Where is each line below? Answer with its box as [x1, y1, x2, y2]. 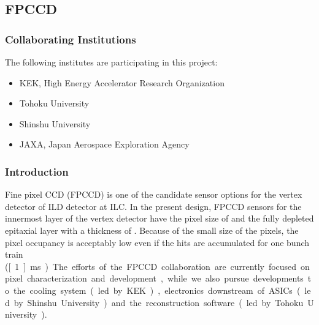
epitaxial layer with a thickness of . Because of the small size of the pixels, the [5, 223, 299, 236]
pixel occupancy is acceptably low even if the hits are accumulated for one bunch [5, 236, 310, 248]
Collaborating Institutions [5, 31, 136, 47]
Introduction [5, 163, 69, 179]
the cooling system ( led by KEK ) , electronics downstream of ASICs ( [13, 283, 301, 296]
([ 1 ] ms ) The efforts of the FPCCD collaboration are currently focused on [5, 260, 310, 272]
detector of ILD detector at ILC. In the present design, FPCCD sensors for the [5, 200, 302, 212]
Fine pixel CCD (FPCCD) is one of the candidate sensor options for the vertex [5, 188, 302, 201]
